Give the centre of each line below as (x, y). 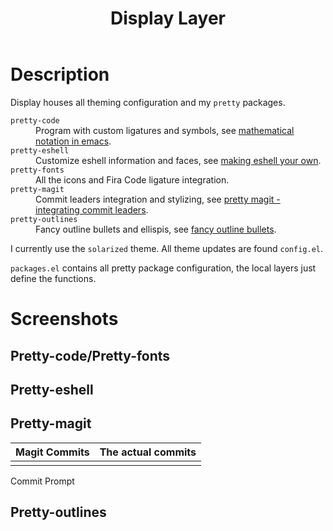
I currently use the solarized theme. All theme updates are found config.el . (166, 248)
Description (60, 74)
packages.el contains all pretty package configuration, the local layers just (163, 268)
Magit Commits (52, 452)
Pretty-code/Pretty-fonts (90, 355)
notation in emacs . (73, 141)
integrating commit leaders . (92, 209)
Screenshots (64, 319)
